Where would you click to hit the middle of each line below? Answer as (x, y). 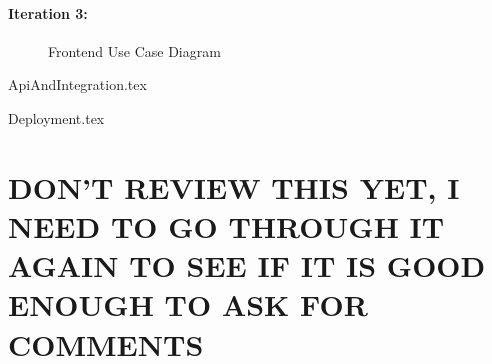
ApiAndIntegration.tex (77, 84)
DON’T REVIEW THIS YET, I (234, 186)
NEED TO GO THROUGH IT (226, 225)
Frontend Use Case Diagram (134, 50)
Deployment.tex (56, 117)
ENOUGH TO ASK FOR (188, 304)
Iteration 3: (48, 12)
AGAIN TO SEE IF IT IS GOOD (247, 265)
